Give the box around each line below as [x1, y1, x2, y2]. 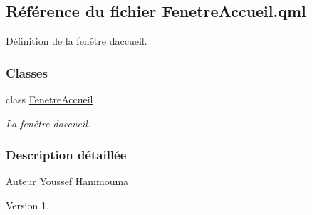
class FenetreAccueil [6, 92, 93, 107]
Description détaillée [6, 146, 127, 164]
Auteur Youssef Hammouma [6, 174, 129, 189]
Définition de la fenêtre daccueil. [6, 33, 147, 48]
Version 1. [6, 198, 49, 213]
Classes [6, 63, 48, 81]
